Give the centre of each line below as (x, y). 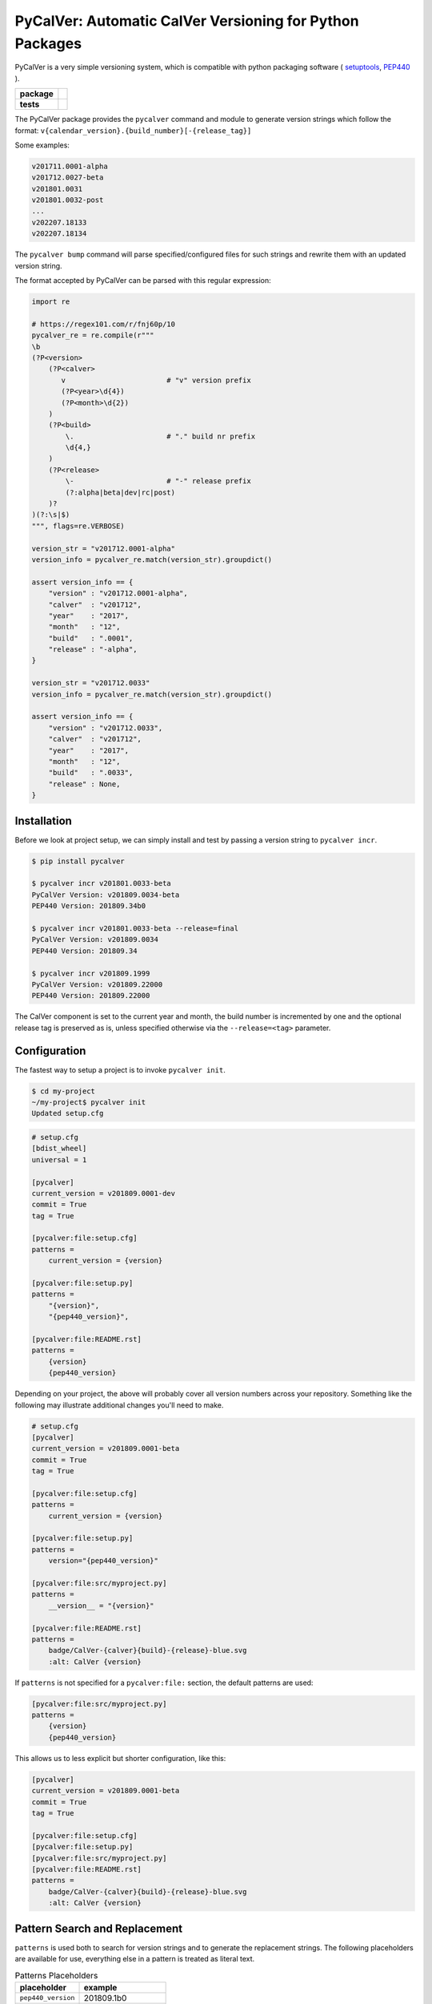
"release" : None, (84, 784)
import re (51, 301)
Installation (43, 820)
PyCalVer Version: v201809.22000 (97, 984)
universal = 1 (59, 1160)
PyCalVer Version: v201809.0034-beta (106, 895)
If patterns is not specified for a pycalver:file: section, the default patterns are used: (164, 1683)
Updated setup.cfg (68, 1113)
